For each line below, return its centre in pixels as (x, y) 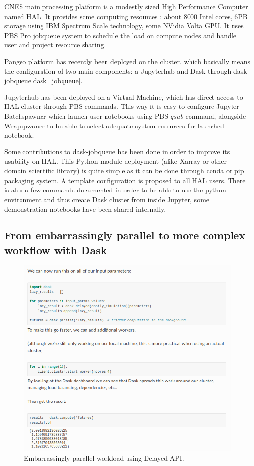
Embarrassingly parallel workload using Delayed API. (104, 457)
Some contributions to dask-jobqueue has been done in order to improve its (117, 151)
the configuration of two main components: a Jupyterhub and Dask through (118, 71)
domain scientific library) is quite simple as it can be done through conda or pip (124, 170)
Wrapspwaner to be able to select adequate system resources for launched (114, 125)
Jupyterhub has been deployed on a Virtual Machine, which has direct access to (124, 96)
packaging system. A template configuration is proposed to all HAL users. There (125, 180)
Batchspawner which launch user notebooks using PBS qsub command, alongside (125, 116)
